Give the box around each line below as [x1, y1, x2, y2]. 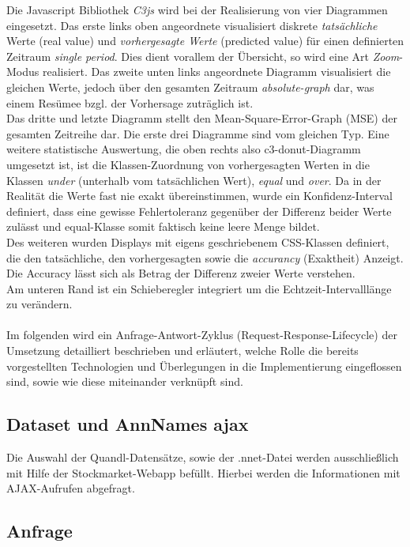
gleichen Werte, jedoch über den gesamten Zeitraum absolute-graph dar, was [6, 78, 374, 95]
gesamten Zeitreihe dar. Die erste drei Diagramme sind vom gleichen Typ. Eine [6, 125, 389, 141]
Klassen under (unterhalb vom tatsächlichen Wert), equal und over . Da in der [6, 172, 382, 188]
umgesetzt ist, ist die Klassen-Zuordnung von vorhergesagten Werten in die [6, 156, 370, 172]
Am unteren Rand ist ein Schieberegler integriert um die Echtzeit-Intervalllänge [6, 280, 392, 296]
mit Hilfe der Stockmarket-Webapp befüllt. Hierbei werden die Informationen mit [6, 464, 401, 481]
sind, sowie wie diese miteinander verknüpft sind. [6, 373, 243, 390]
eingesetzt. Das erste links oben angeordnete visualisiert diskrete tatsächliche [6, 17, 378, 33]
